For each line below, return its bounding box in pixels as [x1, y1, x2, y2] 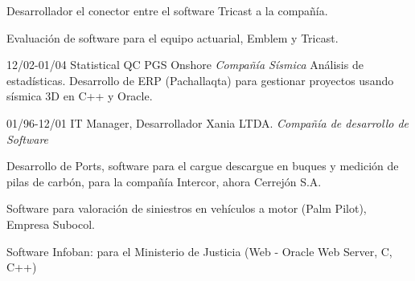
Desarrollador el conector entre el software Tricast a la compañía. [6, 2, 328, 18]
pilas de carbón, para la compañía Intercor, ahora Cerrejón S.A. [6, 173, 322, 189]
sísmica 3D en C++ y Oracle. [6, 88, 153, 104]
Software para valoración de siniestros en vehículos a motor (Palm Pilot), [6, 200, 367, 217]
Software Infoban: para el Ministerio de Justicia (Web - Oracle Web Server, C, [6, 242, 392, 259]
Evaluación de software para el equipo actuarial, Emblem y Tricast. [6, 29, 339, 46]
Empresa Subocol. [6, 215, 95, 232]
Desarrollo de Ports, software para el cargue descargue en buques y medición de [6, 157, 399, 174]
